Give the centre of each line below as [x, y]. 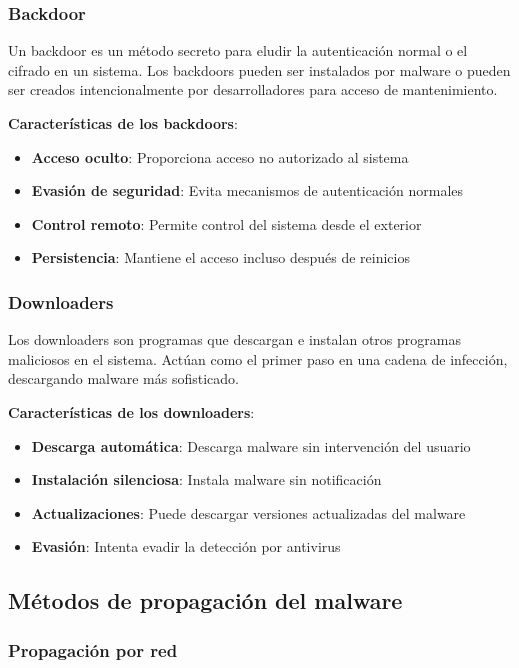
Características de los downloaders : [131, 411]
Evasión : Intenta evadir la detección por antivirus [186, 546]
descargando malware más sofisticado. [123, 378]
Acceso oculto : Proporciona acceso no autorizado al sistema [220, 156]
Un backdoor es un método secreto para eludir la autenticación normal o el [238, 50]
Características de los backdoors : [123, 123]
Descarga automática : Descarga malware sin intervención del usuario [251, 445]
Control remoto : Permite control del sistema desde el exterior [226, 223]
